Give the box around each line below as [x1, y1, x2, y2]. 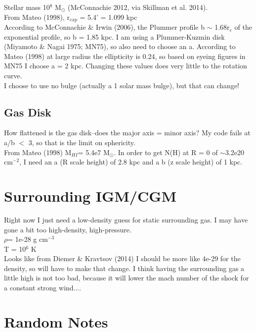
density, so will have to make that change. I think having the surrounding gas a [4, 263, 245, 273]
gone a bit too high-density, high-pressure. [4, 224, 131, 234]
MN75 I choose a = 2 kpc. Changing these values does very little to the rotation [4, 60, 247, 71]
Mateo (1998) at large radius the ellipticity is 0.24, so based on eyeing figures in [4, 51, 246, 61]
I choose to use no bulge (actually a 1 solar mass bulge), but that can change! [4, 80, 239, 90]
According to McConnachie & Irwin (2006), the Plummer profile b [4, 22, 205, 32]
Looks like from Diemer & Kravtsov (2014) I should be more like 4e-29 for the [4, 253, 241, 264]
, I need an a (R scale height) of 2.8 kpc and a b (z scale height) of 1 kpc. [19, 157, 243, 167]
